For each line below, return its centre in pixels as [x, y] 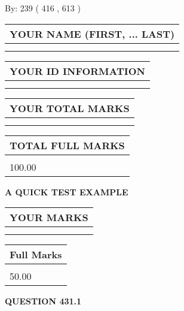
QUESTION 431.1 [43, 301]
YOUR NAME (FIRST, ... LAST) [92, 34]
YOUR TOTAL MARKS [70, 108]
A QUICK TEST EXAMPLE [67, 191]
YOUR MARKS [49, 218]
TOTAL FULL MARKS [67, 145]
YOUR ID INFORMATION [77, 71]
